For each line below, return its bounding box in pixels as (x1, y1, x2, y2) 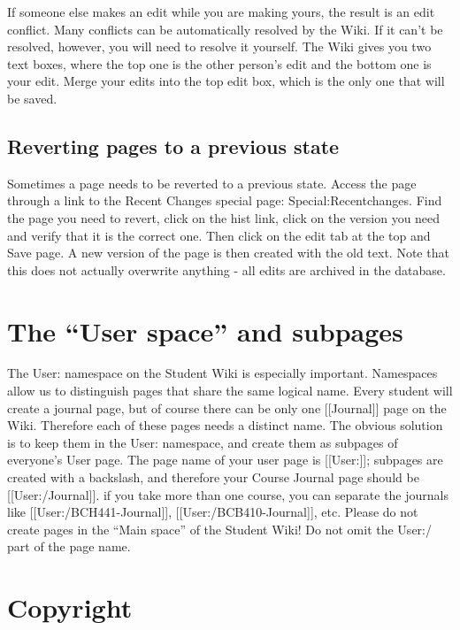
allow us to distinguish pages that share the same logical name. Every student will (7, 381, 453, 400)
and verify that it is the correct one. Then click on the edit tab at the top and (7, 226, 431, 244)
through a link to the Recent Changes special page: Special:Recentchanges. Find (7, 191, 442, 210)
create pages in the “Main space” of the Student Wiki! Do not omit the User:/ (7, 519, 432, 538)
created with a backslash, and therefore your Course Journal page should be (7, 468, 419, 487)
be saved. (7, 88, 57, 107)
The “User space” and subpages (7, 312, 403, 349)
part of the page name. (7, 537, 131, 556)
